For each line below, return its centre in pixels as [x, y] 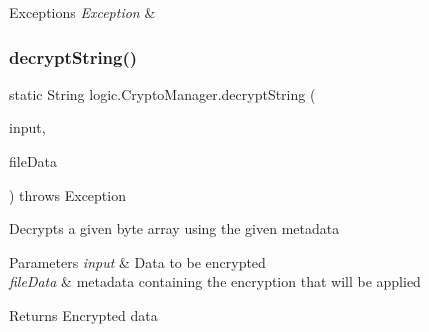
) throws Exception [67, 194]
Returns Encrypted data [83, 314]
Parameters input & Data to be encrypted [137, 261]
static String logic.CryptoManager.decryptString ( [162, 93]
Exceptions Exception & [82, 12]
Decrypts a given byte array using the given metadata [174, 228]
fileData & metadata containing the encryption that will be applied [215, 281]
